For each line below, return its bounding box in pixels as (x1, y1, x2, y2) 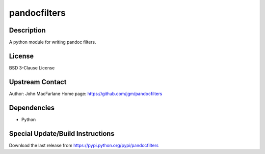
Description (9, 26, 46, 34)
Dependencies (9, 103, 55, 112)
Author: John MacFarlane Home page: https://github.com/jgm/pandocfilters (9, 91, 162, 96)
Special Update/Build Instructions (9, 129, 115, 138)
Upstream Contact (9, 78, 67, 86)
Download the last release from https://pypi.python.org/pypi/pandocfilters (9, 142, 159, 148)
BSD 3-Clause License (9, 64, 55, 71)
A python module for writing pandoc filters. (9, 39, 97, 45)
